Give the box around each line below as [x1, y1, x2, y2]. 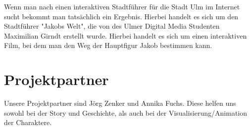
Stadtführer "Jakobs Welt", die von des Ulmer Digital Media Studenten [4, 21, 220, 31]
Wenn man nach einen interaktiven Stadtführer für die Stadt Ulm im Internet [4, 1, 240, 11]
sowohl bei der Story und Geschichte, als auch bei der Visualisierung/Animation [4, 107, 248, 118]
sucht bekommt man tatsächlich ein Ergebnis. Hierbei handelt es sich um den [4, 11, 239, 21]
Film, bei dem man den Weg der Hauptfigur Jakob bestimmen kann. [4, 40, 212, 50]
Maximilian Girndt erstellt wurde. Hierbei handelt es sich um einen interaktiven [4, 30, 247, 41]
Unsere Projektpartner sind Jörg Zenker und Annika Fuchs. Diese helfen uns [4, 98, 236, 108]
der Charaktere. [4, 117, 52, 128]
